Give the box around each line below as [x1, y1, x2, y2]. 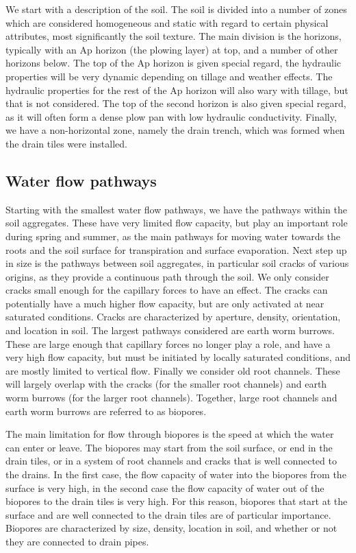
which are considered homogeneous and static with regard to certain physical [5, 15, 329, 30]
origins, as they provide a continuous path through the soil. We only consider [5, 269, 329, 283]
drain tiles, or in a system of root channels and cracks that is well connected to [5, 454, 337, 468]
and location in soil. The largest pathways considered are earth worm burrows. [5, 323, 335, 338]
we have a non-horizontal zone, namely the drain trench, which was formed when [5, 123, 345, 137]
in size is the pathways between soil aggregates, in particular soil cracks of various [5, 256, 349, 270]
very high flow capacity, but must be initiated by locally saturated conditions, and [5, 350, 351, 364]
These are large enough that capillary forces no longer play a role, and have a [5, 336, 331, 351]
